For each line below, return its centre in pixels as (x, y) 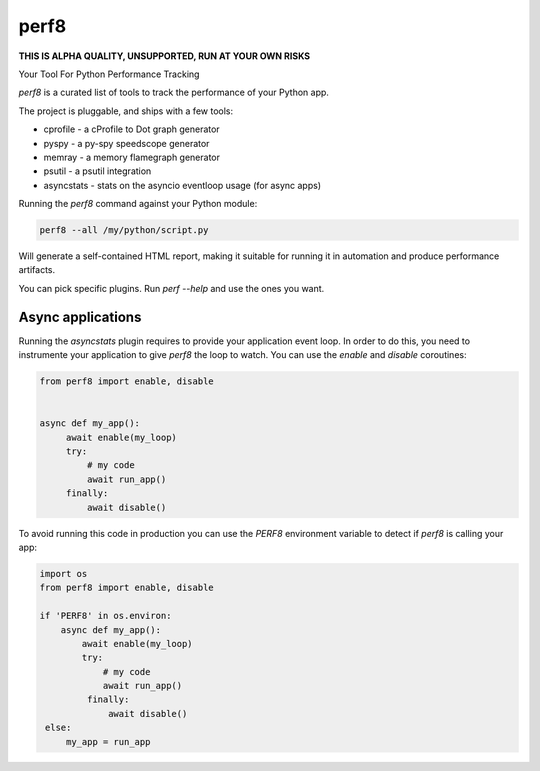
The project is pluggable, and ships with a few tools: (126, 111)
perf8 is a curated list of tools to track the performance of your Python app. (174, 92)
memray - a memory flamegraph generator (131, 157)
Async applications (80, 316)
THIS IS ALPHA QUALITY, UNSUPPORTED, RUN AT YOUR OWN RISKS (164, 56)
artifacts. (37, 270)
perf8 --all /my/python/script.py (124, 230)
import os (63, 573)
